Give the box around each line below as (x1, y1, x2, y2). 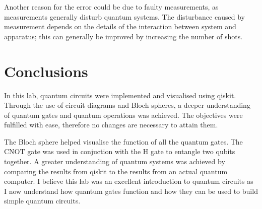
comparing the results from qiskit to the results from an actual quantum (4, 166, 228, 176)
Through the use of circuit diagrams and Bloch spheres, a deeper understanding (4, 100, 250, 110)
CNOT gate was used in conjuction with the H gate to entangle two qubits (4, 146, 235, 157)
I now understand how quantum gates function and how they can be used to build (4, 185, 258, 196)
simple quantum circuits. (4, 195, 81, 206)
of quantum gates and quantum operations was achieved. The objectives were (4, 109, 243, 120)
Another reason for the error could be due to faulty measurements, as (4, 2, 219, 12)
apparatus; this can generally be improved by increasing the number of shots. (4, 31, 243, 41)
